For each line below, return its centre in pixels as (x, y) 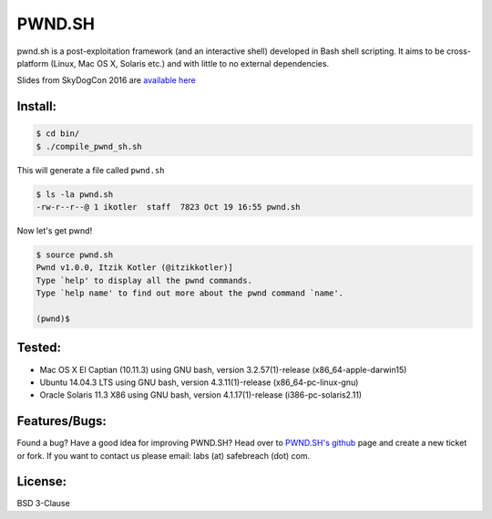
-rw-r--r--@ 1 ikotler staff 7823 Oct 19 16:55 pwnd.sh (168, 207)
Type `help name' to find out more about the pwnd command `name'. (190, 293)
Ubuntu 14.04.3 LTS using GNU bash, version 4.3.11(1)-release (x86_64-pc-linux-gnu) (199, 382)
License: (42, 482)
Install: (37, 106)
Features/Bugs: (61, 421)
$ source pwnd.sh (75, 255)
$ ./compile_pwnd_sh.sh (89, 146)
